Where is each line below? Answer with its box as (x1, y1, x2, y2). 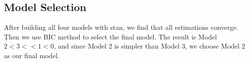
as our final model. (4, 50, 60, 60)
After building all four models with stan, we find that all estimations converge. (4, 22, 238, 32)
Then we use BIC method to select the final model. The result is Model (4, 31, 217, 41)
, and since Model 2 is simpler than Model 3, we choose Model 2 (53, 41, 246, 51)
